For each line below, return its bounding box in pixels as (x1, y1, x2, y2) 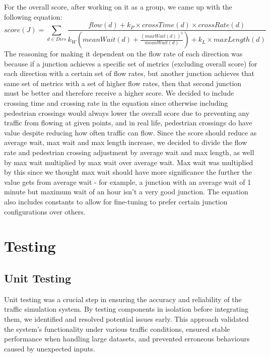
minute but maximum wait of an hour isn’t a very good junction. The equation (4, 186, 248, 197)
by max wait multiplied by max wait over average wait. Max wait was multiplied (4, 157, 253, 167)
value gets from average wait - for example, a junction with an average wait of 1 (4, 176, 251, 187)
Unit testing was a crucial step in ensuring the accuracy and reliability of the (4, 294, 242, 304)
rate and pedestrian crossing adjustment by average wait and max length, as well (4, 147, 254, 158)
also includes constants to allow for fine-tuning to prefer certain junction (4, 196, 228, 206)
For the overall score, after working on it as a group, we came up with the (4, 2, 232, 12)
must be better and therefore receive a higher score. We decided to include (4, 88, 234, 98)
